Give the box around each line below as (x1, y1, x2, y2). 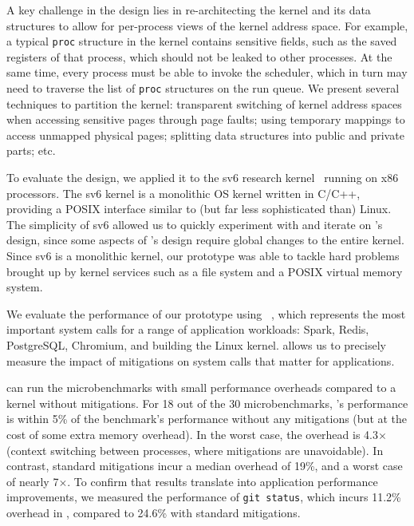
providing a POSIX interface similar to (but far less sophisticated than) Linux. (6, 200, 392, 217)
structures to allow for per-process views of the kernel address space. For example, (6, 17, 408, 34)
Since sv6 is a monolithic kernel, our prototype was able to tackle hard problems (6, 247, 400, 264)
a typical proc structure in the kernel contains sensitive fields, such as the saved (6, 33, 397, 49)
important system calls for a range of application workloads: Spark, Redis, (6, 321, 369, 338)
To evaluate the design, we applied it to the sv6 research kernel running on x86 (6, 169, 399, 186)
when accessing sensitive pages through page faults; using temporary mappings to (6, 111, 405, 128)
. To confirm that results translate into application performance (67, 473, 378, 489)
